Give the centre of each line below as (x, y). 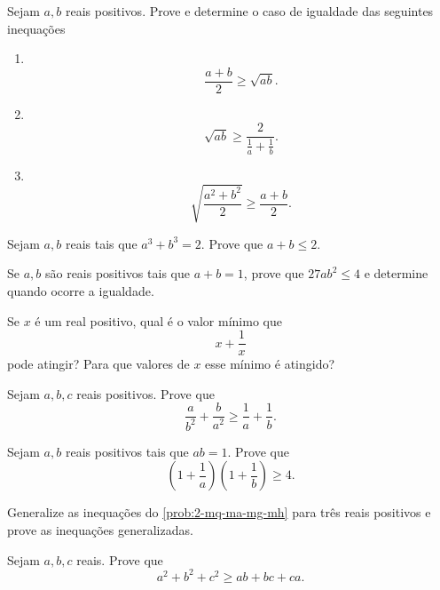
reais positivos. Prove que (145, 393)
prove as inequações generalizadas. (100, 530)
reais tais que (101, 243)
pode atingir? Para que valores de (98, 364)
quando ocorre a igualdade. (81, 291)
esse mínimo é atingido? (270, 364)
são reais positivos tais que (117, 273)
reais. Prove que (120, 559)
